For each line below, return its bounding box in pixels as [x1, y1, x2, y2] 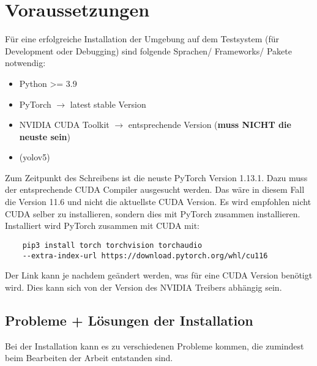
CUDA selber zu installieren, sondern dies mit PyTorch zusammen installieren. [5, 207, 300, 220]
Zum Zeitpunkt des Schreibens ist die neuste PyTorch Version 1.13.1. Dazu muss [5, 171, 308, 184]
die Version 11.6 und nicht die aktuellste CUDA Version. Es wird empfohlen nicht [5, 195, 311, 208]
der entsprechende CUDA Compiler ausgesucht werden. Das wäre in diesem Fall [5, 183, 305, 196]
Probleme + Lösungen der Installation [5, 310, 253, 329]
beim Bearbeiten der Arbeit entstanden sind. [5, 351, 173, 364]
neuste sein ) [19, 130, 71, 143]
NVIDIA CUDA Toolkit [19, 118, 110, 131]
